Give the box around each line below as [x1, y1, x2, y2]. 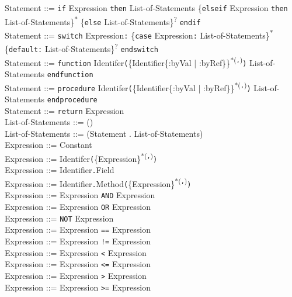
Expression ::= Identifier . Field [5, 164, 114, 176]
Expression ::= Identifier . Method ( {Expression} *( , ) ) [5, 175, 192, 189]
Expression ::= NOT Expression [5, 212, 114, 224]
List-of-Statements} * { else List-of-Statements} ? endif [5, 13, 201, 27]
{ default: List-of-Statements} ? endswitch [5, 41, 158, 54]
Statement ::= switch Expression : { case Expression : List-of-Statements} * [5, 27, 273, 41]
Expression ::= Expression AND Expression [5, 189, 155, 201]
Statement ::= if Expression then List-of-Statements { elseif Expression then [5, 2, 288, 13]
